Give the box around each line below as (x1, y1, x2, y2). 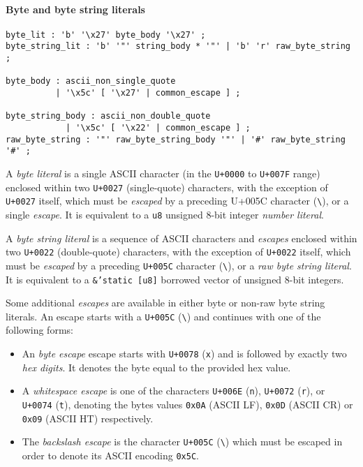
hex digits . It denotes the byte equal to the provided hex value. (22, 359, 291, 374)
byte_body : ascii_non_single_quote (6, 76, 176, 87)
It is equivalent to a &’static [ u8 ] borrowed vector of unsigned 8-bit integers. (6, 272, 344, 286)
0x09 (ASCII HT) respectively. (22, 410, 154, 425)
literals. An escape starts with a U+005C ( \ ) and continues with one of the (6, 309, 321, 323)
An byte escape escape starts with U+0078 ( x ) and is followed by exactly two (22, 346, 347, 361)
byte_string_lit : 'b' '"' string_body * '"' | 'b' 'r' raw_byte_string (6, 41, 350, 52)
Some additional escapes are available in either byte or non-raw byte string (6, 295, 325, 310)
